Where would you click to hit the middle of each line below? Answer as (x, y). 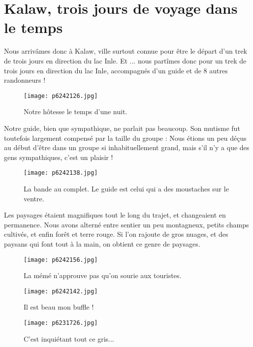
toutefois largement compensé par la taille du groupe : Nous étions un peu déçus (125, 138)
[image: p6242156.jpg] (61, 260)
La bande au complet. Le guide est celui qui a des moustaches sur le (126, 188)
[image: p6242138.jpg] (61, 173)
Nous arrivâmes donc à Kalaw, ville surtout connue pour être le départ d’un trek (126, 51)
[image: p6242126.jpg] (61, 96)
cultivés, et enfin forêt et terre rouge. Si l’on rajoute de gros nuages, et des (116, 234)
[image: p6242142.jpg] (61, 291)
